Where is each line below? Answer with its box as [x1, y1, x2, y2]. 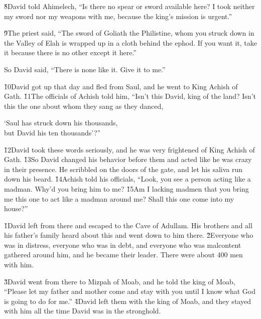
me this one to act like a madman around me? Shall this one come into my [4, 193, 234, 204]
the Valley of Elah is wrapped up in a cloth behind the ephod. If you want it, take [4, 37, 257, 48]
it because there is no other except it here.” [4, 47, 137, 58]
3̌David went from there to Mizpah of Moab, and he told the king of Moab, [4, 276, 235, 286]
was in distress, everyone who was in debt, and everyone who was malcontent [4, 239, 241, 250]
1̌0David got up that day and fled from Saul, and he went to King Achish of [4, 81, 238, 91]
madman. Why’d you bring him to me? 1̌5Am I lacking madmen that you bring [4, 183, 249, 194]
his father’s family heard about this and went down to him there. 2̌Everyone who [4, 230, 253, 240]
